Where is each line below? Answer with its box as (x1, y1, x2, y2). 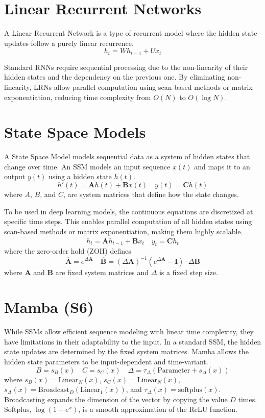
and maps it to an (194, 161, 250, 171)
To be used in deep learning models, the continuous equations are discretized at (4, 206, 253, 216)
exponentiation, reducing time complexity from (4, 91, 151, 102)
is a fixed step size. (159, 266, 218, 277)
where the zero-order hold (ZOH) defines (4, 245, 131, 256)
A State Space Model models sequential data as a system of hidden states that (4, 151, 250, 162)
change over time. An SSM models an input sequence (4, 161, 171, 171)
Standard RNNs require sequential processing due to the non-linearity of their (4, 61, 248, 72)
